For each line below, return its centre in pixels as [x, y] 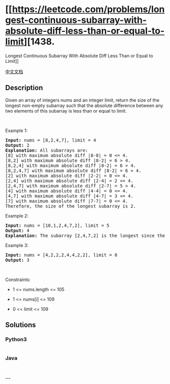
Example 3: [17, 245]
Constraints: [18, 280]
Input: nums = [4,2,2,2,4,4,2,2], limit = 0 [61, 255]
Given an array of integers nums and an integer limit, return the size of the [82, 100]
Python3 [16, 339]
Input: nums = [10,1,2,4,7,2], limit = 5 [57, 225]
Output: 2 [17, 145]
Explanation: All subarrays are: [47, 150]
